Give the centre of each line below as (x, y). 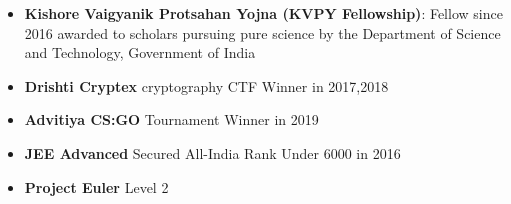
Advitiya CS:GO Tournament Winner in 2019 (171, 119)
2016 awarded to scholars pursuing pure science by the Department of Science (262, 32)
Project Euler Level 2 (96, 186)
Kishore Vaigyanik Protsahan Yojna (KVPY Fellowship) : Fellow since (263, 13)
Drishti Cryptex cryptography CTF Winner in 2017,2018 (206, 85)
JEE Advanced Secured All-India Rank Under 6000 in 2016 (212, 152)
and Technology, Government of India (140, 52)
